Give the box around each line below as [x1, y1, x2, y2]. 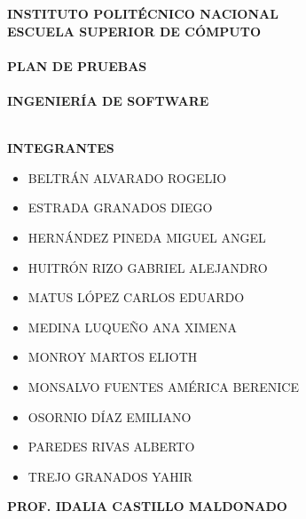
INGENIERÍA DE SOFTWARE [7, 91, 209, 109]
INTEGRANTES [7, 139, 114, 157]
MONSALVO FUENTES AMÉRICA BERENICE [27, 377, 299, 395]
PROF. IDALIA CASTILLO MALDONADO [7, 497, 287, 515]
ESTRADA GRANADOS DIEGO [27, 198, 213, 217]
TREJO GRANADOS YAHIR [27, 467, 193, 485]
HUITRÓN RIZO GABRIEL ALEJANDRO [27, 258, 268, 276]
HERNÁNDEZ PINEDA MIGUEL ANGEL [27, 228, 266, 246]
